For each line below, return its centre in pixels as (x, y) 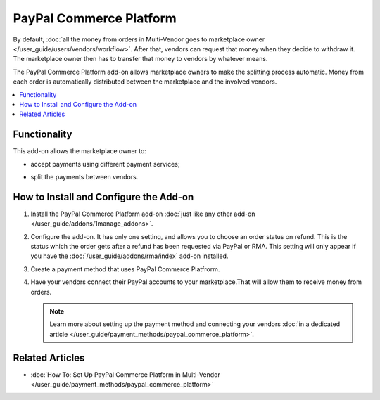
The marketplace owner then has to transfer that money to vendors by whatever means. (140, 59)
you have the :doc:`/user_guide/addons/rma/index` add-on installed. (129, 256)
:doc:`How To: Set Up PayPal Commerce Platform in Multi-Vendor (126, 374)
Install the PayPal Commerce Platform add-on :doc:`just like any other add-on (143, 214)
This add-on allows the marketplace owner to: (80, 151)
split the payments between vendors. (84, 176)
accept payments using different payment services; (105, 164)
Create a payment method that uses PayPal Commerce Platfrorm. (125, 269)
